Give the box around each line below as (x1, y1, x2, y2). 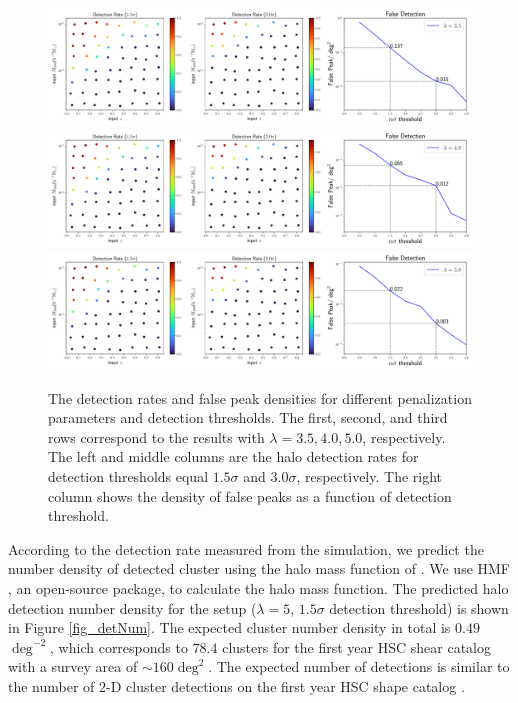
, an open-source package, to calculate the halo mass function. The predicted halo (8, 577, 509, 598)
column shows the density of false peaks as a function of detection (48, 485, 452, 506)
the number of (8, 675, 95, 696)
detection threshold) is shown (329, 597, 509, 618)
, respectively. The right (296, 465, 443, 486)
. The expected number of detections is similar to (208, 656, 510, 677)
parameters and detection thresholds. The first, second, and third (48, 407, 448, 428)
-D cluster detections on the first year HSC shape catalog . (106, 675, 465, 696)
